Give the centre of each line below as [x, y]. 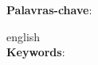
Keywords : [36, 52]
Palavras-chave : [49, 10]
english [24, 36]
